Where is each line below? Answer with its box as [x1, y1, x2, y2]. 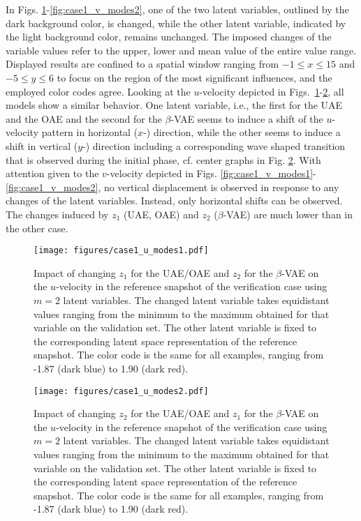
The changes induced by [6, 206, 109, 221]
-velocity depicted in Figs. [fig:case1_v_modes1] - [106, 166, 316, 181]
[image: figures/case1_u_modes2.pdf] [34, 386, 209, 396]
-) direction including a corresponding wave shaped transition [82, 138, 346, 153]
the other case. [6, 220, 68, 235]
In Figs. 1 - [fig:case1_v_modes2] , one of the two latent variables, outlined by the [6, 2, 349, 16]
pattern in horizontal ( [41, 125, 138, 139]
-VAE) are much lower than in [223, 206, 353, 221]
